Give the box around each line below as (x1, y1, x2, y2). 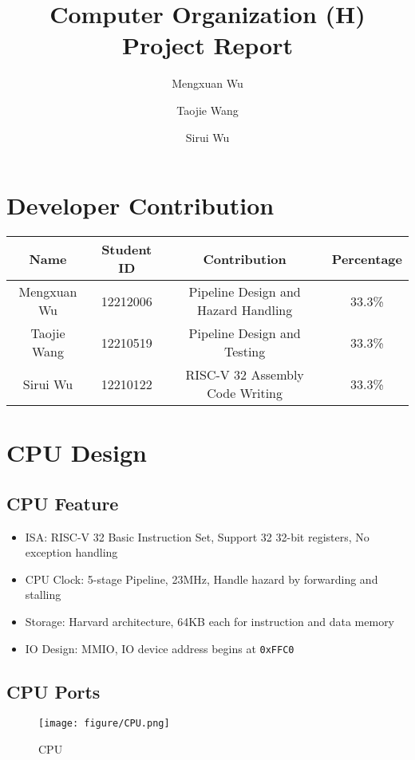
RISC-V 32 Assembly (185, 365, 304, 384)
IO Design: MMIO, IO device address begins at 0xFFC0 (25, 640, 294, 656)
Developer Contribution (6, 189, 275, 222)
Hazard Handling (197, 301, 293, 320)
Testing (224, 342, 266, 361)
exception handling (25, 544, 118, 561)
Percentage (331, 249, 402, 268)
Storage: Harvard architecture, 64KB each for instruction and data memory (25, 612, 395, 629)
